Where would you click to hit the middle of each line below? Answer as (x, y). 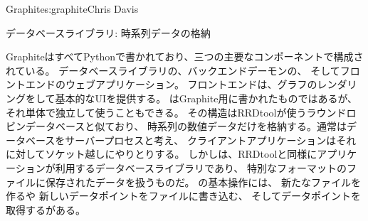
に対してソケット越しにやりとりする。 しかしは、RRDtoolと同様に (162, 154)
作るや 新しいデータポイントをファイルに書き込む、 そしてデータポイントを (183, 196)
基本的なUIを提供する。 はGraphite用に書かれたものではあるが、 (206, 98)
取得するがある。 (46, 209)
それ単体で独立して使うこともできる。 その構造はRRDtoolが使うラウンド (176, 112)
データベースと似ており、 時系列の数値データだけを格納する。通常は (186, 126)
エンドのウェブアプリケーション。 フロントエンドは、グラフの (171, 84)
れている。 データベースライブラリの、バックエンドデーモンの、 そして (173, 70)
